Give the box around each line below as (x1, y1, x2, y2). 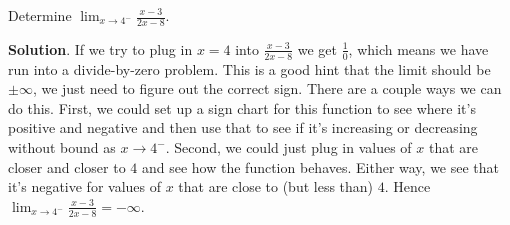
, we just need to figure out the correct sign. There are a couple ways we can (32, 78, 502, 99)
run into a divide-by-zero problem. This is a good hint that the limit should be (8, 58, 491, 79)
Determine (8, 5, 72, 25)
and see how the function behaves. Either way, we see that (141, 156, 500, 177)
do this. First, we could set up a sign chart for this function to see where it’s (8, 97, 476, 118)
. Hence (384, 176, 431, 197)
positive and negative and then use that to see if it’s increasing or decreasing (8, 117, 478, 138)
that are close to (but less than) (178, 176, 374, 197)
